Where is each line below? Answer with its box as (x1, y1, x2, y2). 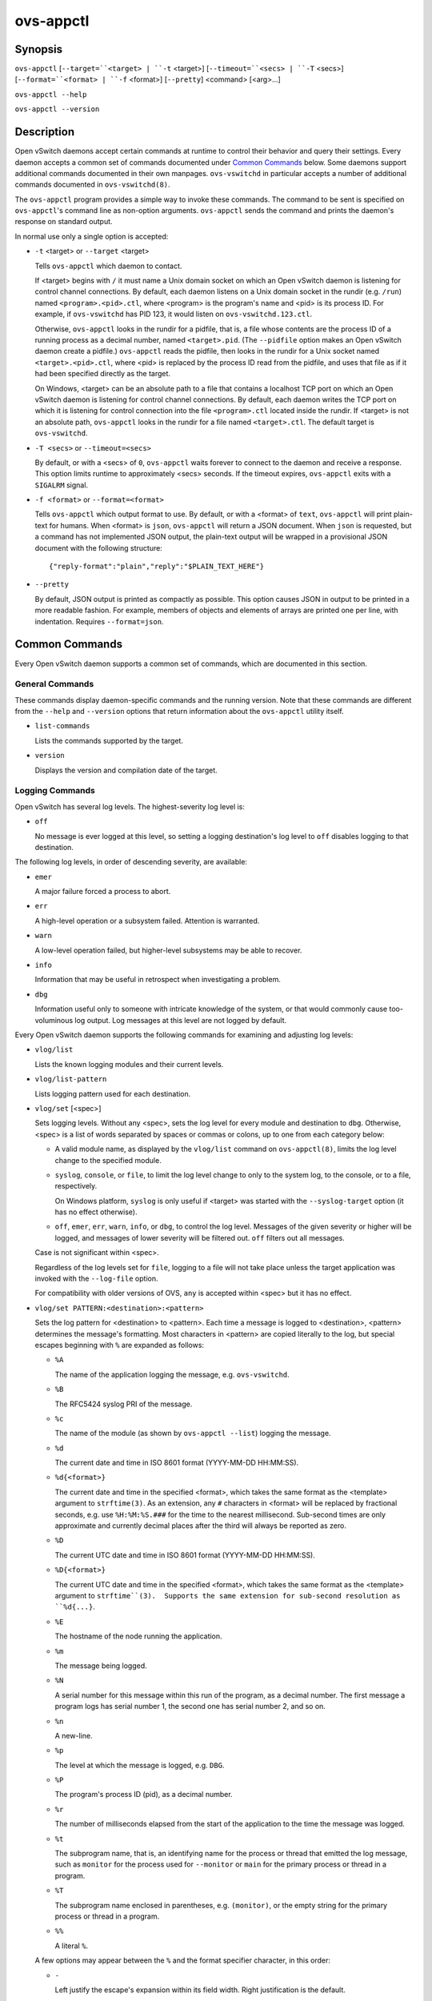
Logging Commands (14, 785, 95, 796)
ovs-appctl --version (14, 105, 100, 114)
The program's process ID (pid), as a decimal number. (54, 1790, 233, 1799)
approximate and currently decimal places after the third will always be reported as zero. (54, 1521, 347, 1530)
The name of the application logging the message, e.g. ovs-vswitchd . (54, 1369, 290, 1379)
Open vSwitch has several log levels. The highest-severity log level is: (14, 801, 246, 812)
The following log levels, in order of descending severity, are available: (14, 857, 248, 867)
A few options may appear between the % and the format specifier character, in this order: (34, 1955, 331, 1965)
